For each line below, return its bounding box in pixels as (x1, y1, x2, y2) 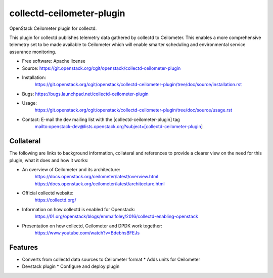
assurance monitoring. (9, 49, 57, 55)
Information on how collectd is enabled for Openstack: (22, 206, 135, 212)
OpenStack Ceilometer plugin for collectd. (9, 25, 97, 31)
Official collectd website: (22, 190, 74, 196)
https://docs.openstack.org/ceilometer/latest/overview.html (34, 174, 159, 180)
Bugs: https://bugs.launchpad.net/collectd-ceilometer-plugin (22, 91, 149, 97)
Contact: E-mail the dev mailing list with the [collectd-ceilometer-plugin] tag (22, 116, 180, 123)
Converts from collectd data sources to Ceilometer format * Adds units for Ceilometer (22, 256, 201, 262)
